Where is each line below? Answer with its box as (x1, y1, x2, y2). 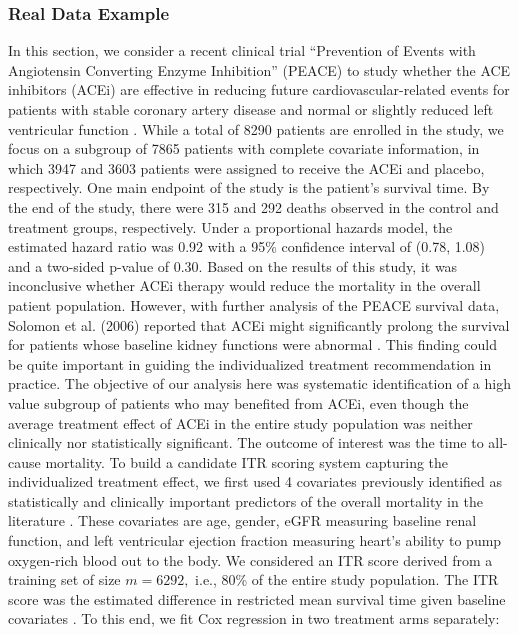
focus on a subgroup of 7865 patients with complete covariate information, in (8, 138, 480, 159)
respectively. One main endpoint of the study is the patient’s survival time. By (8, 177, 490, 198)
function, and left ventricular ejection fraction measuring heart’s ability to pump (8, 530, 502, 551)
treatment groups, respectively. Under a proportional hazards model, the (8, 216, 453, 237)
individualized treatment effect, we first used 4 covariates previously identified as (8, 471, 503, 492)
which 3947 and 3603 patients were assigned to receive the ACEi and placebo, (8, 157, 485, 178)
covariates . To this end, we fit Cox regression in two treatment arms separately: (8, 608, 500, 629)
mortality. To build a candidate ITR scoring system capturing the (45, 451, 449, 472)
